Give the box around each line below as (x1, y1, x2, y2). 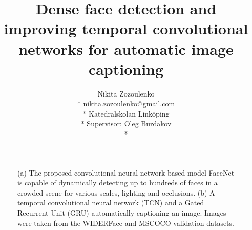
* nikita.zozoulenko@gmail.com (77, 98, 175, 109)
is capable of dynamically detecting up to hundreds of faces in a (17, 177, 218, 188)
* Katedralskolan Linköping (82, 108, 170, 119)
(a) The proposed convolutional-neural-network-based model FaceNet (17, 167, 235, 178)
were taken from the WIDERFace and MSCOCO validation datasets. (17, 217, 234, 228)
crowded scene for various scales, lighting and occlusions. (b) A (17, 187, 215, 198)
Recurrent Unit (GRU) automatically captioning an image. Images (17, 207, 226, 218)
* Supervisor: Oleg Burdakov (80, 118, 172, 129)
